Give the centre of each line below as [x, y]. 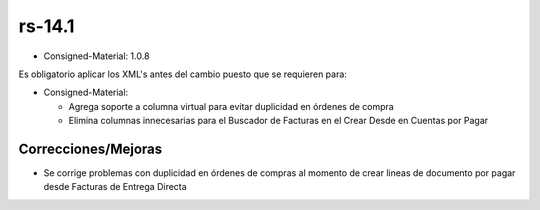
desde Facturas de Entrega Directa [115, 187]
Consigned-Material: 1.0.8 [96, 56]
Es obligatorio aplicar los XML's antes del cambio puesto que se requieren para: [182, 74]
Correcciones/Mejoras [90, 148]
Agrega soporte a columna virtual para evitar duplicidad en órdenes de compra [231, 106]
